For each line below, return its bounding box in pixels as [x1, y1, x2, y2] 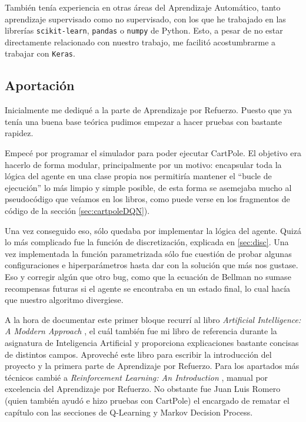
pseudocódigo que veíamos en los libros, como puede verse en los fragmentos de [5, 193, 290, 205]
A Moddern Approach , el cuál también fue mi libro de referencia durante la [5, 325, 277, 337]
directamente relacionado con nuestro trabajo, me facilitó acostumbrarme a [5, 35, 276, 48]
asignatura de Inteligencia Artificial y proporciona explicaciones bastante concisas [5, 336, 299, 348]
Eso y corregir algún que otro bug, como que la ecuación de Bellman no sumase [5, 271, 291, 283]
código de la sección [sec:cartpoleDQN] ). [5, 205, 150, 217]
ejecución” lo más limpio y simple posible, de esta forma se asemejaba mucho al [5, 181, 292, 193]
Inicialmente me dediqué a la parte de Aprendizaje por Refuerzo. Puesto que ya [5, 104, 292, 116]
